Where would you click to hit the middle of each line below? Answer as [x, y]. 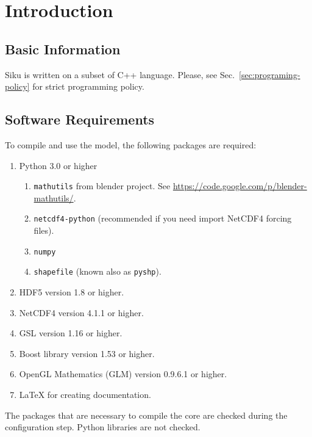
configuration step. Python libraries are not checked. [103, 427]
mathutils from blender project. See [102, 186]
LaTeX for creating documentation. [85, 394]
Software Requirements [80, 119]
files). [44, 230]
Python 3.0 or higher [58, 165]
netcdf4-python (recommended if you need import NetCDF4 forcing [163, 218]
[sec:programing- [270, 74]
